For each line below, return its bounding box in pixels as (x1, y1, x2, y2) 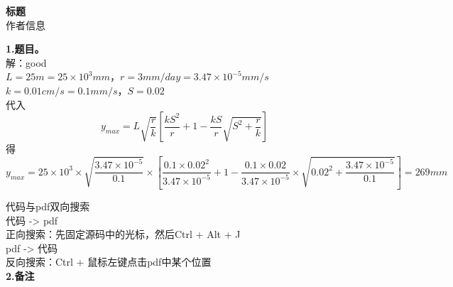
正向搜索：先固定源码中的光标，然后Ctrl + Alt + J (6, 227, 241, 242)
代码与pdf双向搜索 (6, 199, 90, 213)
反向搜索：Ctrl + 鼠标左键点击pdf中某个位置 (6, 254, 212, 269)
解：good (6, 55, 47, 70)
